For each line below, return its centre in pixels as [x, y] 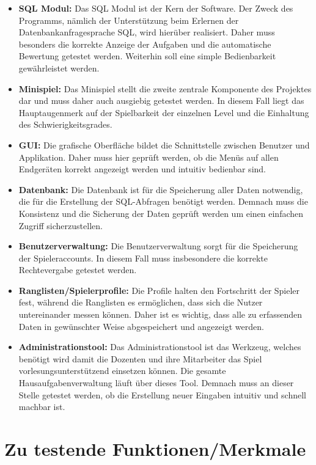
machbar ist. [42, 407]
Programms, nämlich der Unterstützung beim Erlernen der [129, 20]
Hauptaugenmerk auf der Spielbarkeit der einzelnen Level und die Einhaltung [164, 112]
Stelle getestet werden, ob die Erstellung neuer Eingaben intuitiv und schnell [162, 394]
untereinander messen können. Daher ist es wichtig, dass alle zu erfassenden [160, 314]
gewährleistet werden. [59, 68]
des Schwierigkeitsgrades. [65, 124]
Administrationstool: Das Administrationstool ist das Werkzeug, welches [160, 347]
